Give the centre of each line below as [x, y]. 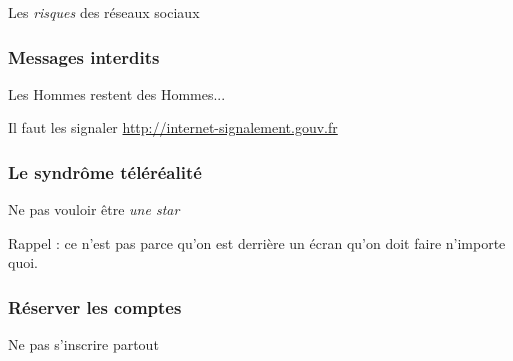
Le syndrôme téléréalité [105, 171]
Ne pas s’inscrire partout [83, 344]
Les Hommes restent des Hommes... [117, 93]
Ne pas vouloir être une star [94, 209]
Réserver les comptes [95, 306]
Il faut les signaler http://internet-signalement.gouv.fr [173, 127]
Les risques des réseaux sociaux [104, 12]
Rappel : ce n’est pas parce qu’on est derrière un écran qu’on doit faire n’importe [257, 242]
